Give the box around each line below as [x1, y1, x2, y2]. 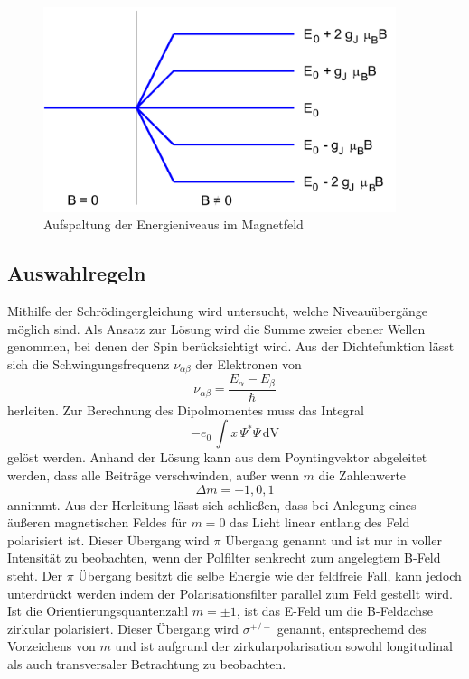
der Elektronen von [195, 354, 302, 373]
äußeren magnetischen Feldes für [7, 513, 187, 532]
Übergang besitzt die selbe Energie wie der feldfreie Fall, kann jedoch [78, 566, 462, 585]
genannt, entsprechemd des [277, 619, 427, 637]
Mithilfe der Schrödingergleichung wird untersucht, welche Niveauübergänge [7, 302, 428, 321]
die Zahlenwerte [318, 466, 407, 485]
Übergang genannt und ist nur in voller [225, 530, 442, 549]
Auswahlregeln [7, 259, 146, 287]
